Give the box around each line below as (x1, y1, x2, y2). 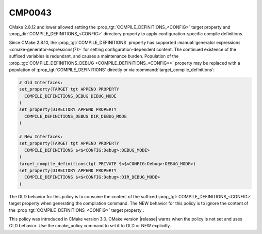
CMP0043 (9, 7, 52, 18)
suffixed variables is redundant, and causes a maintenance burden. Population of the (9, 53, 179, 59)
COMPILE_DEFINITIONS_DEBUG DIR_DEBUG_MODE (24, 114, 127, 119)
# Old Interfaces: (19, 80, 63, 85)
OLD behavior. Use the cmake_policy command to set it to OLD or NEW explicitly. (9, 223, 171, 229)
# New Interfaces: (19, 134, 63, 139)
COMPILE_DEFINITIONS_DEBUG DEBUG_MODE (24, 93, 116, 99)
